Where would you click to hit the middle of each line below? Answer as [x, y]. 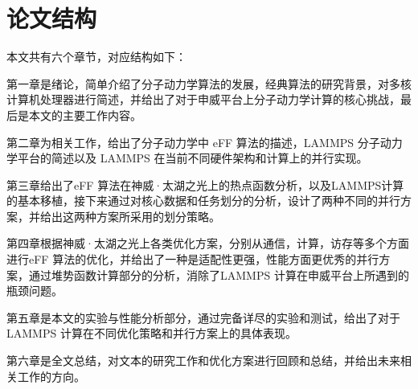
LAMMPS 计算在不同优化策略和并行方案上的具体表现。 [152, 333]
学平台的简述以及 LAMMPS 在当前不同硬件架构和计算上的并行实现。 [187, 158]
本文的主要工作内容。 [85, 115]
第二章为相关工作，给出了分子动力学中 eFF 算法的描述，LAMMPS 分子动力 [205, 142]
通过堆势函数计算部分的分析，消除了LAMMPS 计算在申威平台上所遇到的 [219, 274]
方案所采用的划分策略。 [158, 216]
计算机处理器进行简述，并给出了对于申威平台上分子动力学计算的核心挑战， [203, 99]
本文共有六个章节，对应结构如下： [96, 57]
